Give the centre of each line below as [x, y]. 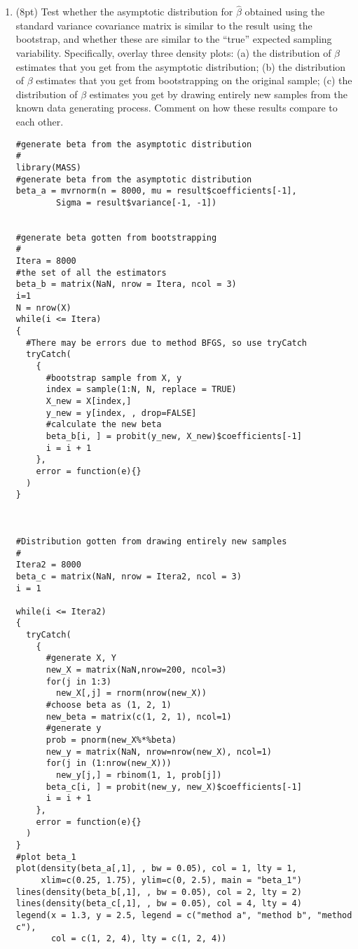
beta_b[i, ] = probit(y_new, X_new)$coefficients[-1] [174, 436]
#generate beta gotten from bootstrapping [116, 237]
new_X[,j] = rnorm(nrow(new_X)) [131, 693]
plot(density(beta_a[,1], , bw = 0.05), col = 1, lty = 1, [156, 869]
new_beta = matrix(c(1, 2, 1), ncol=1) [139, 716]
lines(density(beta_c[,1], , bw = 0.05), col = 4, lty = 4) [159, 904]
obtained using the [285, 12]
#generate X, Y [81, 658]
